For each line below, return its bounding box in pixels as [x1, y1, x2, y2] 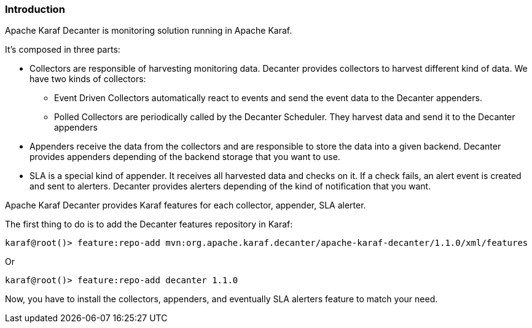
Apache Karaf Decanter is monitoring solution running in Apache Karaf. [5, 25, 292, 36]
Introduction [5, 3, 65, 15]
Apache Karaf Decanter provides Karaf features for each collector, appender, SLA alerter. [5, 200, 366, 211]
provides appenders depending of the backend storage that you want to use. [29, 151, 340, 162]
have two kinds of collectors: [29, 74, 146, 85]
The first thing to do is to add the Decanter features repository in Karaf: [5, 219, 293, 230]
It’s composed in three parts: [5, 44, 120, 55]
